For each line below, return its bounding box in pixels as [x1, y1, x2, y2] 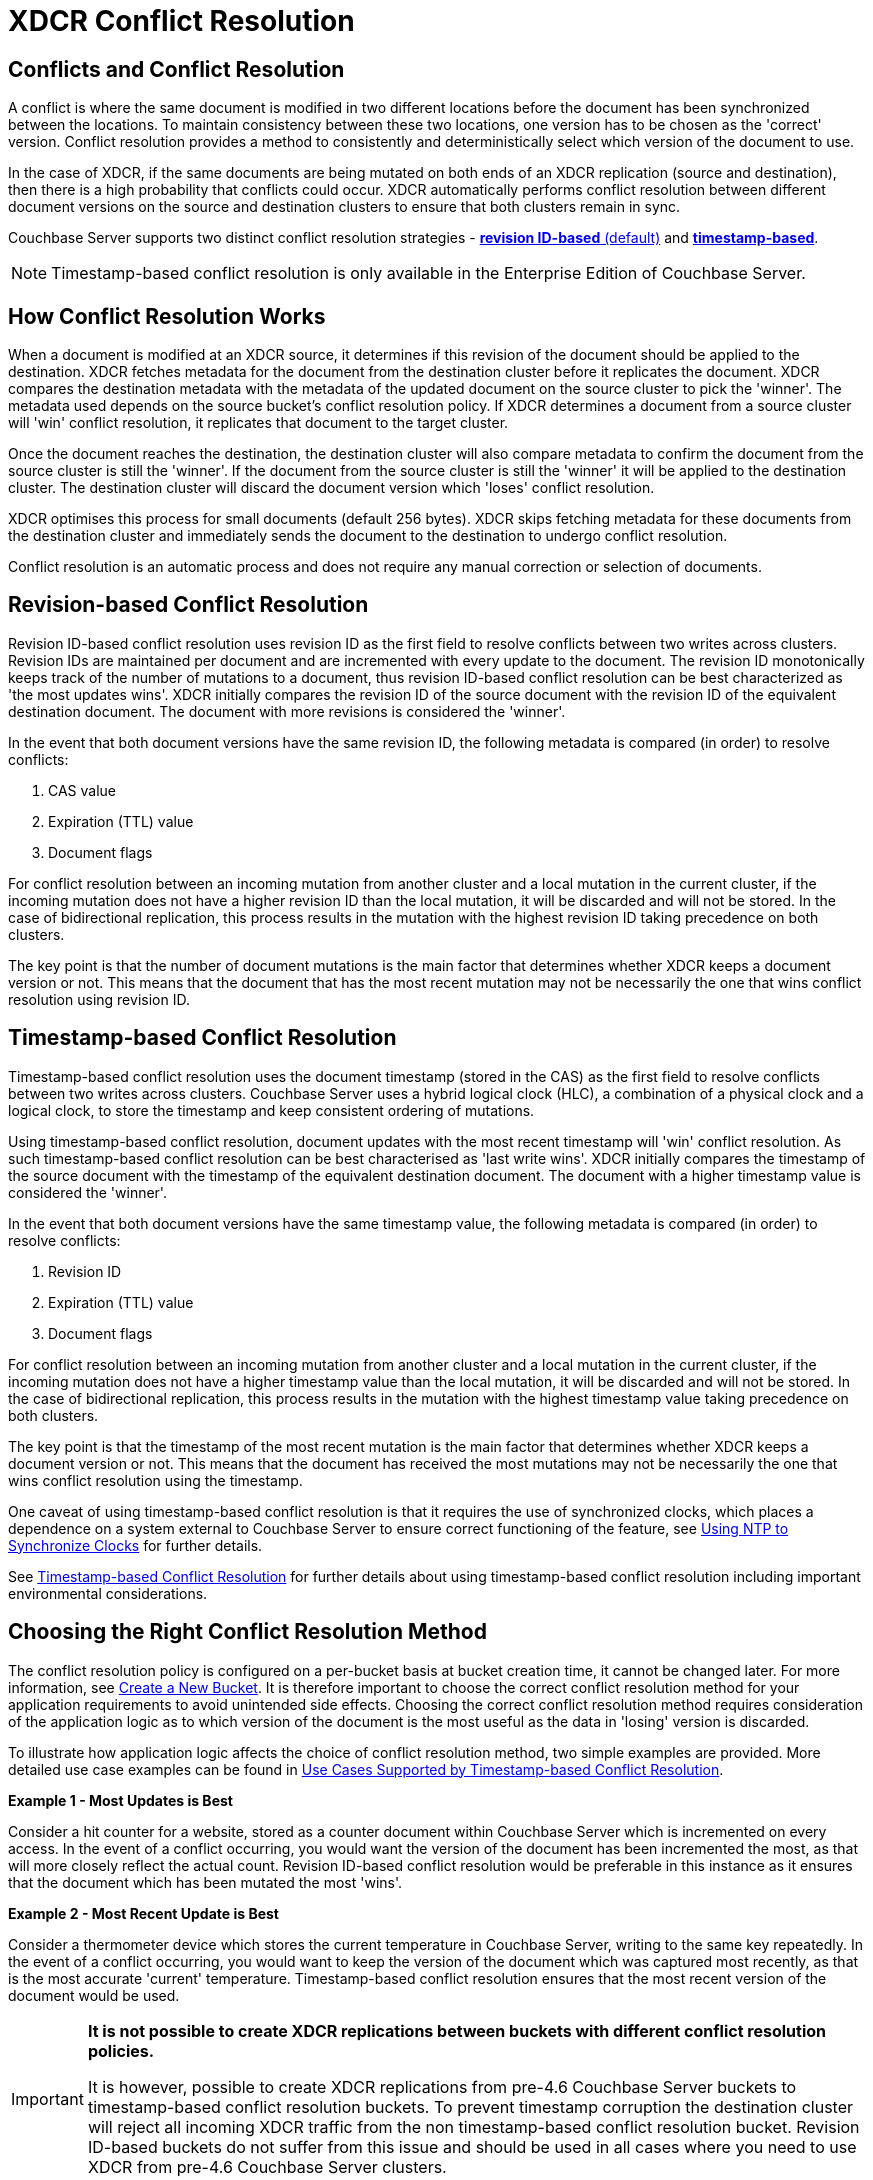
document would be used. [8, 1986, 180, 2004]
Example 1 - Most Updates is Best [8, 1791, 233, 1809]
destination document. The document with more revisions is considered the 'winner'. [8, 702, 566, 720]
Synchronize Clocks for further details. [8, 1536, 263, 1554]
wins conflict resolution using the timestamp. [8, 1471, 303, 1489]
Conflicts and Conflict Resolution [8, 56, 345, 82]
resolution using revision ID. [8, 990, 190, 1008]
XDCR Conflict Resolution [8, 4, 355, 38]
